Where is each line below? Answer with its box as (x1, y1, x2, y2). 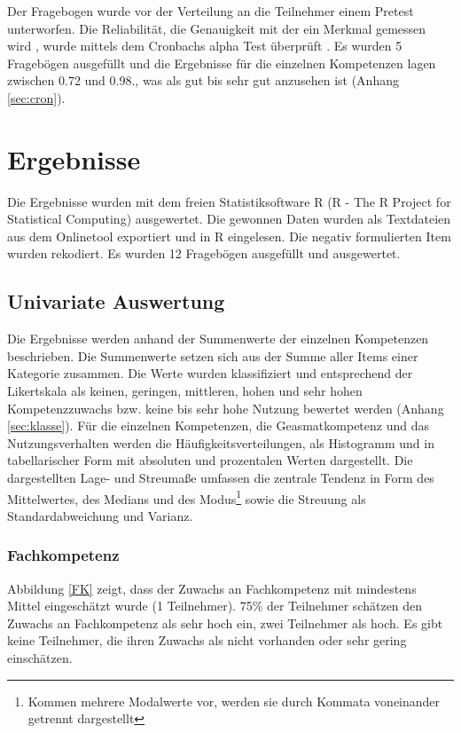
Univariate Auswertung (7, 288, 225, 315)
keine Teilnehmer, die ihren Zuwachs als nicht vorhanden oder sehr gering (7, 631, 407, 650)
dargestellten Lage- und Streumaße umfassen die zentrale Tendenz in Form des (7, 469, 434, 487)
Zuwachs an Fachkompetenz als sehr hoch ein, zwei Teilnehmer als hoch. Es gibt (7, 613, 443, 632)
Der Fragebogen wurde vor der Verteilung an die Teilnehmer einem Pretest (7, 2, 414, 20)
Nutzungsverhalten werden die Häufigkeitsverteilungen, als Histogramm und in (7, 433, 434, 452)
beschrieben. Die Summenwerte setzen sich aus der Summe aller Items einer (7, 346, 418, 365)
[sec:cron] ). (7, 88, 66, 106)
